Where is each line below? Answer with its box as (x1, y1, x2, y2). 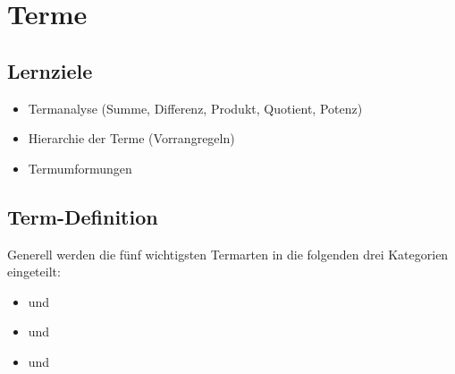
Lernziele (7, 56, 93, 84)
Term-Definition (7, 202, 158, 230)
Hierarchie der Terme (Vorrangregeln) (28, 129, 235, 148)
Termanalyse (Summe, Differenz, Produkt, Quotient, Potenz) (28, 98, 363, 117)
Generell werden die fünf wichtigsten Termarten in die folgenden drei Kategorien (7, 244, 449, 263)
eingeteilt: (7, 262, 61, 281)
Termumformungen (28, 158, 132, 177)
